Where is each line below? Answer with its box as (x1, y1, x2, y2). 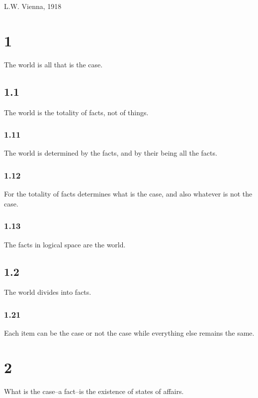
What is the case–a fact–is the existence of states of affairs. (4, 386, 184, 396)
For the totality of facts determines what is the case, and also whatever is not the (4, 189, 253, 199)
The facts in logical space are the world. (4, 239, 126, 249)
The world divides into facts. (4, 287, 91, 297)
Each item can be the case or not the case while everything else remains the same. (4, 328, 255, 338)
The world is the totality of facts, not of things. (4, 107, 149, 117)
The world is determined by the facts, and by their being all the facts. (4, 148, 217, 158)
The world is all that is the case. (4, 59, 103, 69)
